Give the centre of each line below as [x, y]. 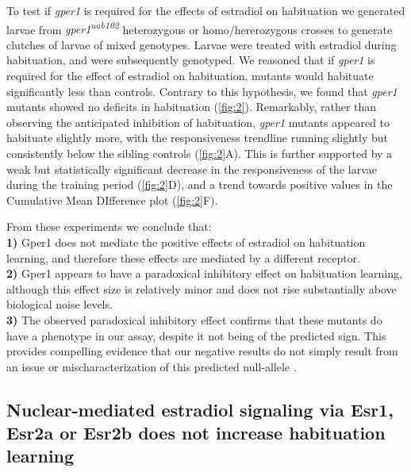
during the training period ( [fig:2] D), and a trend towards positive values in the [200, 184]
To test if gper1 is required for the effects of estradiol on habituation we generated [206, 10]
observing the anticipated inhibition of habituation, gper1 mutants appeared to [198, 122]
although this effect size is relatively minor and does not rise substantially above [202, 288]
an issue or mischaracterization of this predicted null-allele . [152, 366]
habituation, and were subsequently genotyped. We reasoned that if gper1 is [191, 60]
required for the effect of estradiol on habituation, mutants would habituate [190, 76]
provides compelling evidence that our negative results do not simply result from [202, 351]
